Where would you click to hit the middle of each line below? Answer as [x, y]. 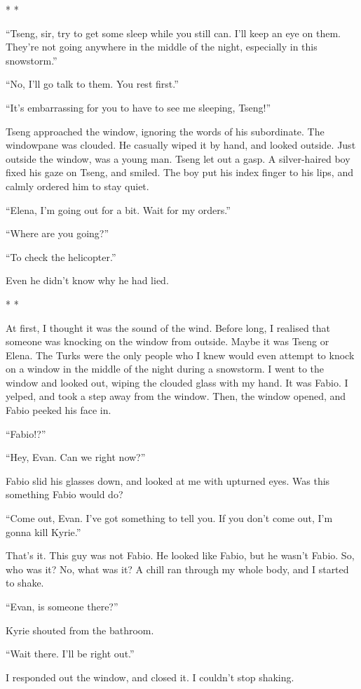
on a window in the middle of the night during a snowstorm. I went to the [165, 369]
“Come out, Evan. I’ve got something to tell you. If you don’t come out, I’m [169, 518]
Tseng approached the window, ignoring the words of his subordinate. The [165, 131]
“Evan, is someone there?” [62, 606]
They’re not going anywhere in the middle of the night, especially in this [162, 47]
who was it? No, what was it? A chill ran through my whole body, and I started [177, 569]
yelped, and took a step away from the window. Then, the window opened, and [176, 396]
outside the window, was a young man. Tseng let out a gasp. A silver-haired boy [178, 158]
